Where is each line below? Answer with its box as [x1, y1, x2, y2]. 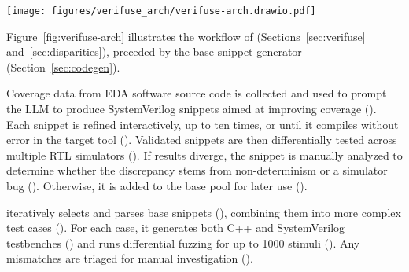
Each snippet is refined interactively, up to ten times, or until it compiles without [6, 116, 399, 132]
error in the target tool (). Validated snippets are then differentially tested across [6, 131, 397, 148]
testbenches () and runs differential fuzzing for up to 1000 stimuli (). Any [6, 234, 360, 251]
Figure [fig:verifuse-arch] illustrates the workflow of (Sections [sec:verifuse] [6, 28, 366, 44]
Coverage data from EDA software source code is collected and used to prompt [6, 85, 387, 101]
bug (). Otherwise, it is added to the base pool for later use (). [6, 178, 308, 193]
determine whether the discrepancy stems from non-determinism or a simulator [6, 162, 388, 178]
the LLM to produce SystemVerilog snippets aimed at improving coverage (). [6, 101, 377, 117]
